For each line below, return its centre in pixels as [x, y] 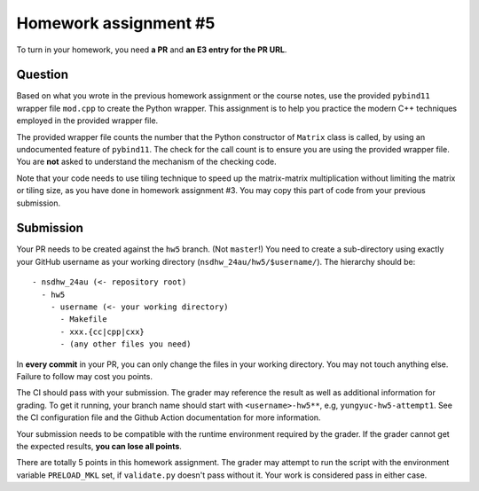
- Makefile [83, 320]
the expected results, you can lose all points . [99, 446]
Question [42, 75]
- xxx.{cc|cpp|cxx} [102, 331]
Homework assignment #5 [116, 23]
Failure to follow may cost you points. [84, 376]
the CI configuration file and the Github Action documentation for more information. [169, 417]
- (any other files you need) [126, 344]
